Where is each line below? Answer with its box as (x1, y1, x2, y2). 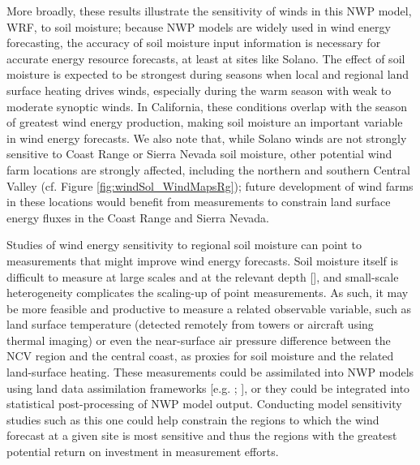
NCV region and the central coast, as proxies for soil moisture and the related (6, 347, 394, 364)
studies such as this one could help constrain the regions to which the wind (6, 411, 379, 428)
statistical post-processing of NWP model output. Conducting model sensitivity (6, 395, 402, 412)
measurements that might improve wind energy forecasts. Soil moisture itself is (6, 252, 398, 269)
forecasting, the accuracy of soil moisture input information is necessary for (6, 34, 381, 51)
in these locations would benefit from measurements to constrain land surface (6, 193, 391, 210)
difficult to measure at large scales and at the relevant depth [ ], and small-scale (6, 268, 399, 285)
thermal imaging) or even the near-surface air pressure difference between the (6, 331, 391, 348)
